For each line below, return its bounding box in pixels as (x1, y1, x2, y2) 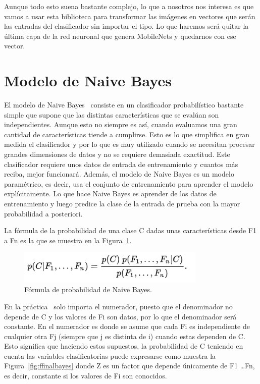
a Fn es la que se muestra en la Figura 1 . (4, 235, 132, 245)
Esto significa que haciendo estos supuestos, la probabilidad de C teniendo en (4, 341, 243, 351)
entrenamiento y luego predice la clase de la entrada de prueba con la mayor (4, 198, 240, 209)
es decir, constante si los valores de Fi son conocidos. (4, 370, 167, 381)
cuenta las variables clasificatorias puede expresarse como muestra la (4, 350, 216, 361)
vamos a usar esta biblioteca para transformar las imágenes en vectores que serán (4, 11, 255, 21)
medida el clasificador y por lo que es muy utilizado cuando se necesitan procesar (4, 139, 255, 149)
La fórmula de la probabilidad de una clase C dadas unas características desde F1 (4, 225, 256, 236)
